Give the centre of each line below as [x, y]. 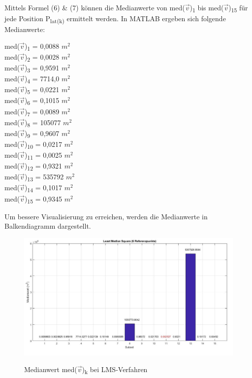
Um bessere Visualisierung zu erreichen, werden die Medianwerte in [106, 216]
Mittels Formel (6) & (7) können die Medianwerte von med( [95, 7]
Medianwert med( [51, 369]
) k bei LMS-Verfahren [115, 370]
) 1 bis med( [207, 8]
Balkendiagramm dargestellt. [48, 226]
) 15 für [238, 8]
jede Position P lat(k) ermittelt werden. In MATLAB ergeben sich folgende [115, 19]
